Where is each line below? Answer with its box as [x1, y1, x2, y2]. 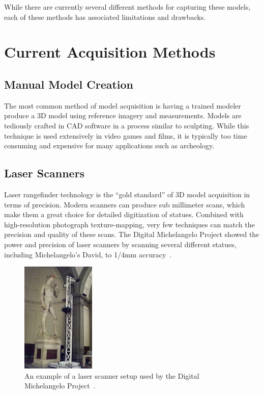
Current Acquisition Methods [4, 41, 216, 62]
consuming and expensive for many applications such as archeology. [4, 140, 215, 151]
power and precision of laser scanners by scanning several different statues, [4, 239, 237, 249]
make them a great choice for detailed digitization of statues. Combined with [4, 209, 244, 220]
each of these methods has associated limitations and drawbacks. [4, 11, 206, 22]
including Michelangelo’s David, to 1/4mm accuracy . [4, 249, 172, 259]
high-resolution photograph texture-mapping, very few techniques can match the [4, 219, 255, 229]
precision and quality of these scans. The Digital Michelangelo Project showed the [4, 229, 259, 240]
